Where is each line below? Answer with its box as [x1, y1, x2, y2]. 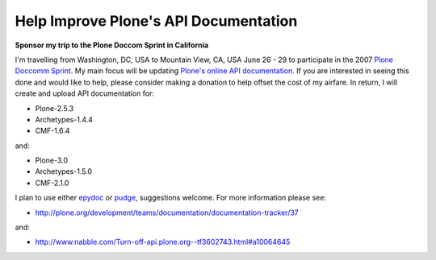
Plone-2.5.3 [35, 103, 74, 113]
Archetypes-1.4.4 [35, 114, 93, 124]
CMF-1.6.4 [35, 126, 70, 136]
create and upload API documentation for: [15, 89, 155, 98]
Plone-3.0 [35, 155, 69, 165]
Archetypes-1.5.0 [35, 167, 93, 176]
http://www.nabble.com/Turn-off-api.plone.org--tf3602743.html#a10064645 [35, 237, 291, 247]
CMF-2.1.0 [35, 178, 69, 188]
